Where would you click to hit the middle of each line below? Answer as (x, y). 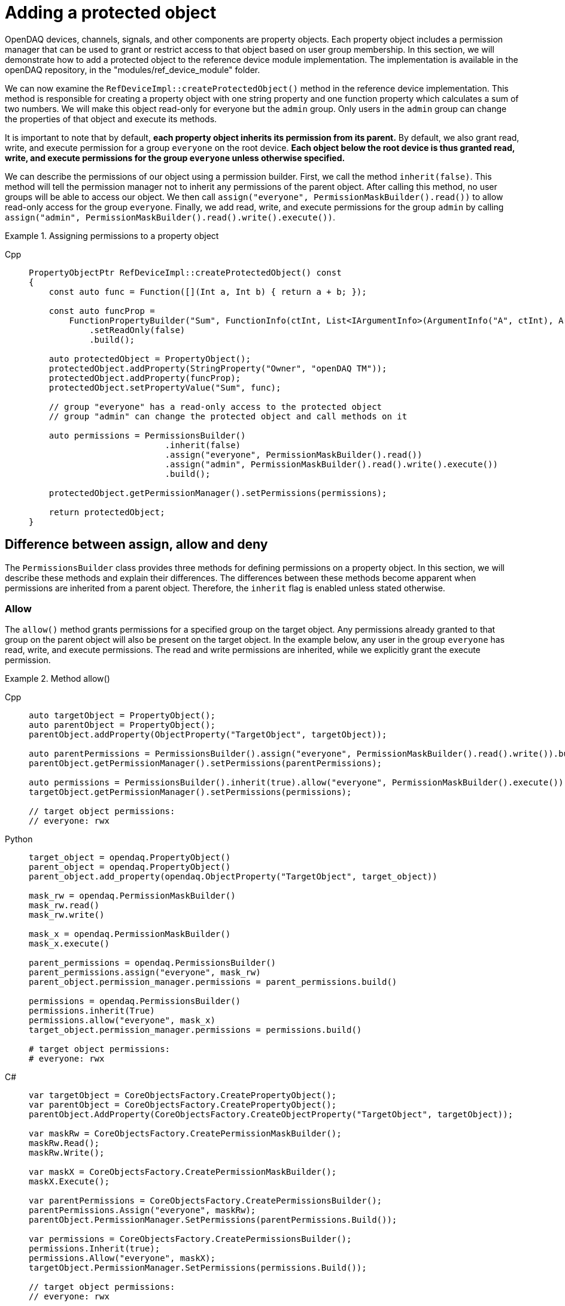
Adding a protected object (111, 13)
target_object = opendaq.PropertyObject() (130, 858)
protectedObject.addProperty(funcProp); (145, 378)
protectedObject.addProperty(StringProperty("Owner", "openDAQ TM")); (218, 368)
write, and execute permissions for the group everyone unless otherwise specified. (175, 158)
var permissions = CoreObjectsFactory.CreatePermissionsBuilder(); (190, 1239)
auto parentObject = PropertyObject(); (122, 725)
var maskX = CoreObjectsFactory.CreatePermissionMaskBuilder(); (183, 1172)
